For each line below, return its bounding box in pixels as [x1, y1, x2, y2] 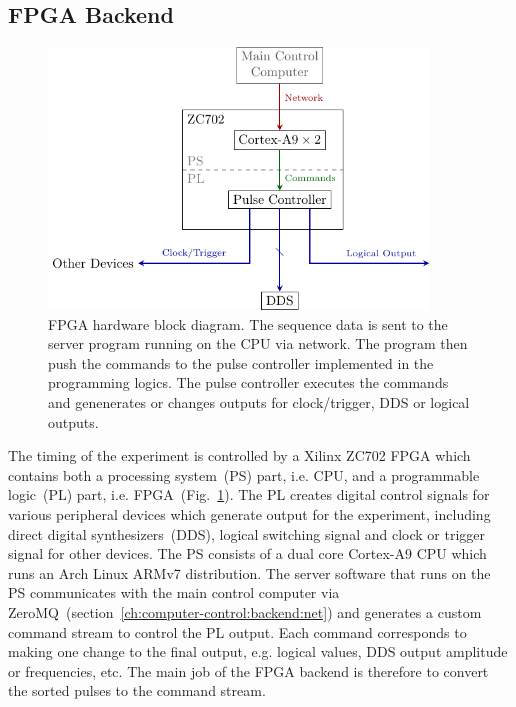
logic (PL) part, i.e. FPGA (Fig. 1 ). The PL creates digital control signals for [8, 484, 490, 505]
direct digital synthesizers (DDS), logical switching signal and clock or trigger [8, 523, 485, 544]
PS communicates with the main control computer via [8, 582, 340, 603]
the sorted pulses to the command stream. [8, 680, 266, 701]
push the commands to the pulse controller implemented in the [48, 352, 434, 373]
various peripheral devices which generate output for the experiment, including [8, 503, 491, 524]
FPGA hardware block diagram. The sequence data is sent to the [48, 313, 448, 334]
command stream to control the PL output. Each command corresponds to [8, 621, 467, 642]
